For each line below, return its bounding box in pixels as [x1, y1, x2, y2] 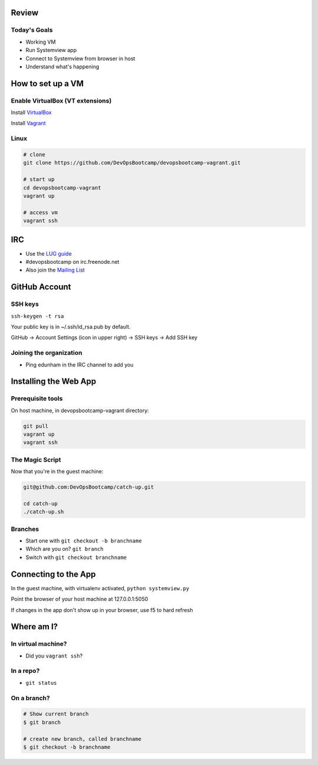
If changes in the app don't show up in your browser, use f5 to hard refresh [11, 606, 193, 613]
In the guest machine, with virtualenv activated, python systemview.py [11, 584, 190, 591]
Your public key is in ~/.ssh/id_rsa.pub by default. [11, 323, 131, 330]
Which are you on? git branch [25, 545, 104, 552]
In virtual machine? [11, 640, 67, 648]
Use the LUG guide [25, 250, 72, 257]
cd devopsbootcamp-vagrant [23, 184, 101, 191]
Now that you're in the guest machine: [11, 468, 104, 475]
